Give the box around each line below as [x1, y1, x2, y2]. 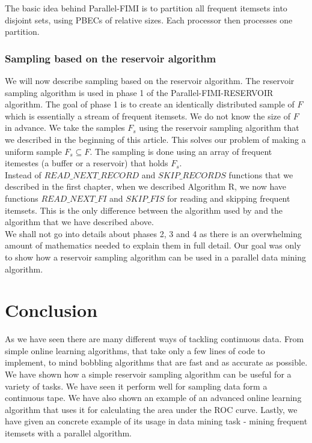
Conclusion [5, 298, 98, 322]
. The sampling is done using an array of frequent [90, 145, 272, 157]
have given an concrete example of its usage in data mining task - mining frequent [5, 415, 308, 427]
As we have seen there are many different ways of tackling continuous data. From [5, 333, 304, 345]
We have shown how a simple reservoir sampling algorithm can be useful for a [5, 368, 292, 380]
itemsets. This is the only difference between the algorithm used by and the [5, 203, 283, 216]
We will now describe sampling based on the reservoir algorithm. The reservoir [5, 74, 295, 86]
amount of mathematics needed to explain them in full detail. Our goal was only [5, 239, 301, 252]
